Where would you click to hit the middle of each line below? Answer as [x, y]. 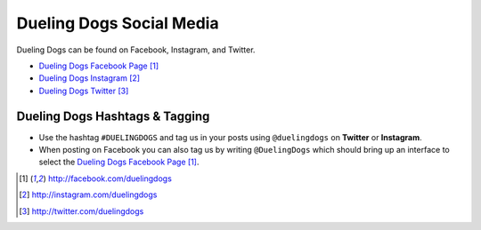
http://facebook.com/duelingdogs [110, 178]
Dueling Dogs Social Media [118, 23]
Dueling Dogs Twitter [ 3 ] [84, 91]
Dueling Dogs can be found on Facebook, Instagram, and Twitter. [136, 50]
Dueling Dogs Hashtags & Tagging [113, 116]
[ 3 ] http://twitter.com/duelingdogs [82, 211]
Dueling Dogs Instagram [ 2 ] [90, 78]
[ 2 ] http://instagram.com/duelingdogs [88, 194]
